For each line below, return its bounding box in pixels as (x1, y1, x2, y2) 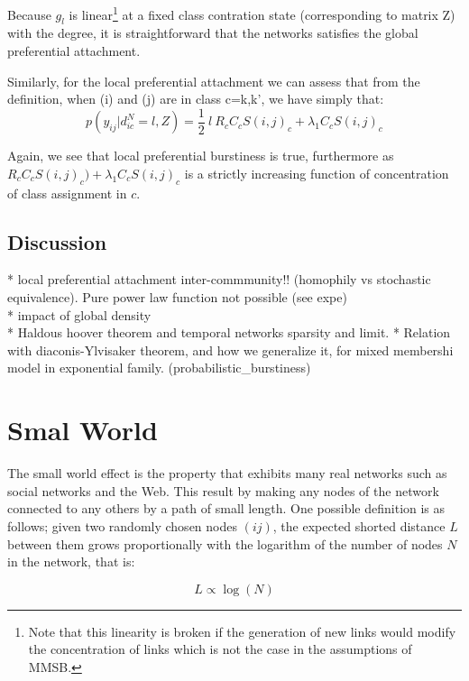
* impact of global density (7, 305, 152, 324)
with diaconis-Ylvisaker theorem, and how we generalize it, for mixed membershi (7, 340, 454, 359)
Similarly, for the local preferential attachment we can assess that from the (7, 71, 420, 90)
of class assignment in (7, 183, 127, 202)
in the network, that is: (7, 552, 135, 571)
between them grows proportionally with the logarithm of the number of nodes (7, 534, 443, 553)
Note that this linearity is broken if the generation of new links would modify (28, 621, 456, 640)
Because (7, 5, 51, 23)
